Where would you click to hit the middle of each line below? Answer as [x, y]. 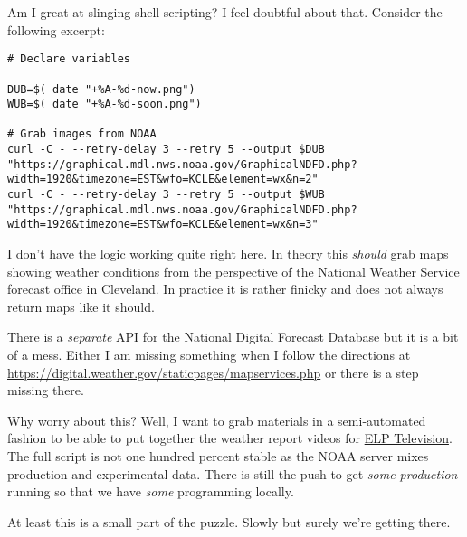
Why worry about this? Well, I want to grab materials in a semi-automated [217, 420]
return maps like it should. [81, 306]
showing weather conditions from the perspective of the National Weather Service [233, 271]
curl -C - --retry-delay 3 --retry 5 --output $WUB [166, 195]
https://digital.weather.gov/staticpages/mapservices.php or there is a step [213, 372]
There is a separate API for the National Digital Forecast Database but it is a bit [233, 337]
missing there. [46, 390]
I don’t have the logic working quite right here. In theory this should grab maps [228, 254]
